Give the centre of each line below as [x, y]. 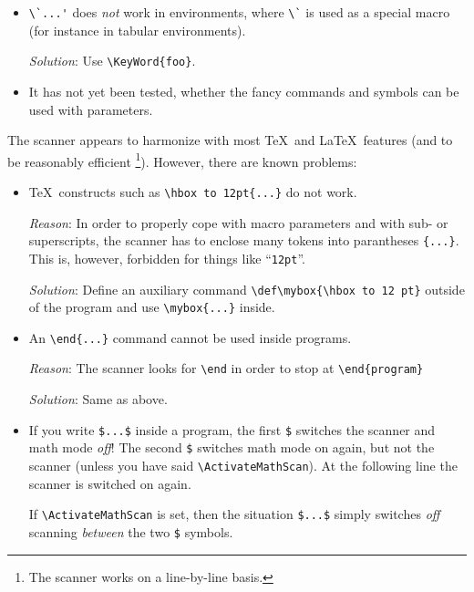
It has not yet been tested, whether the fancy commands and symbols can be [244, 91]
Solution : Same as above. [98, 399]
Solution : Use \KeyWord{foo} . [112, 61]
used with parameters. [91, 109]
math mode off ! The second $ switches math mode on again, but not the [232, 447]
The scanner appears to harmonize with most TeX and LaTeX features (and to [230, 140]
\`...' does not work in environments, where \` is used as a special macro [239, 12]
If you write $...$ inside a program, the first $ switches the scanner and [232, 429]
